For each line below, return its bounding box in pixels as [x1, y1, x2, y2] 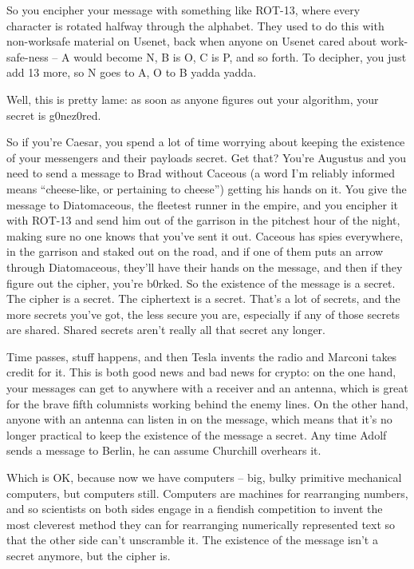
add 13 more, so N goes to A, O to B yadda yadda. [6, 64, 257, 81]
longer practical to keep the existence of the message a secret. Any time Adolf [6, 426, 387, 443]
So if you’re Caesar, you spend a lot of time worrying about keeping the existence [6, 133, 405, 150]
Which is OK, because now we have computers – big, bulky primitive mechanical [6, 469, 402, 486]
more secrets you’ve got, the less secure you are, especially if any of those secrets [6, 305, 400, 322]
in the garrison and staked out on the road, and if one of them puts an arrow [6, 243, 384, 260]
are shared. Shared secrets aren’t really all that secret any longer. [6, 321, 325, 338]
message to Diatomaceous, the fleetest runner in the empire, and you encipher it [6, 196, 399, 213]
